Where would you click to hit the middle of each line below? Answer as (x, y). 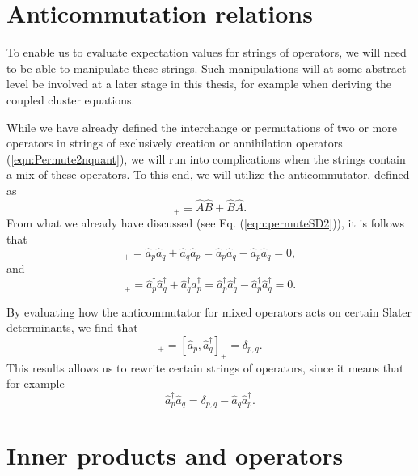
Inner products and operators (175, 455)
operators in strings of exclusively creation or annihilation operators (175, 143)
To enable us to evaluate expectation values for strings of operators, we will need (207, 52)
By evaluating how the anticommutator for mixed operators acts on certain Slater (209, 311)
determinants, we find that (72, 327)
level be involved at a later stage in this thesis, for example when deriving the (199, 84)
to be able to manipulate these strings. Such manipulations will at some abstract (207, 68)
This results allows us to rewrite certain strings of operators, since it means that (205, 367)
